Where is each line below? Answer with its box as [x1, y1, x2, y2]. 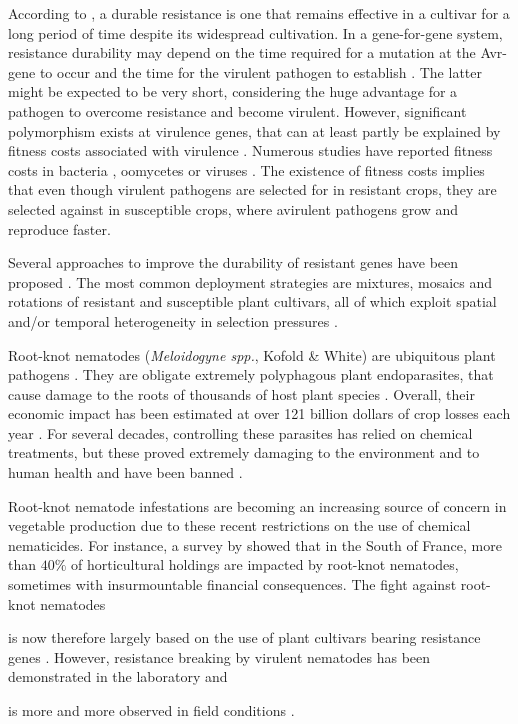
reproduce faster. [8, 218, 111, 239]
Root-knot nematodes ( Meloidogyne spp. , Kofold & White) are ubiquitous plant [8, 344, 496, 365]
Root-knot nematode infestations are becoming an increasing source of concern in [8, 495, 507, 516]
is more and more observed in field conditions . [8, 700, 295, 720]
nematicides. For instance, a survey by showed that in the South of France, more [8, 534, 502, 555]
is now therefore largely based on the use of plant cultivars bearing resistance [8, 627, 481, 648]
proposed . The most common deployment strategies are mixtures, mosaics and [8, 271, 493, 292]
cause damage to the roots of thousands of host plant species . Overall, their [8, 383, 475, 404]
